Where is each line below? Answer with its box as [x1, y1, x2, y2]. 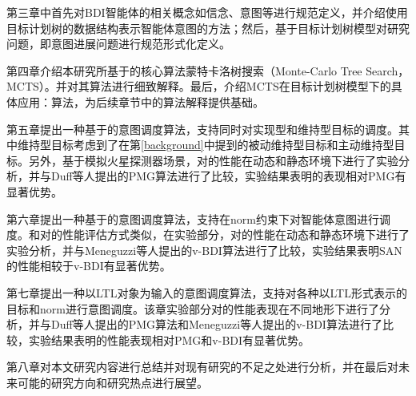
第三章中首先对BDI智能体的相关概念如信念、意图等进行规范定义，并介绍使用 [6, 4, 408, 20]
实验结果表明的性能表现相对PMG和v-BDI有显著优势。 [28, 331, 310, 348]
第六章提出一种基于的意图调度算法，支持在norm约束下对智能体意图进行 [6, 210, 379, 227]
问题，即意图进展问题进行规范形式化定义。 [6, 35, 230, 52]
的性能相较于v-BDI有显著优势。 [6, 257, 171, 274]
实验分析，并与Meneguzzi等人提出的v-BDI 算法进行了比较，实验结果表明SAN [6, 241, 402, 258]
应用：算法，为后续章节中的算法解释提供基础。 [17, 93, 264, 110]
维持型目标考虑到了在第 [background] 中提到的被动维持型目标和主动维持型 [17, 136, 394, 153]
